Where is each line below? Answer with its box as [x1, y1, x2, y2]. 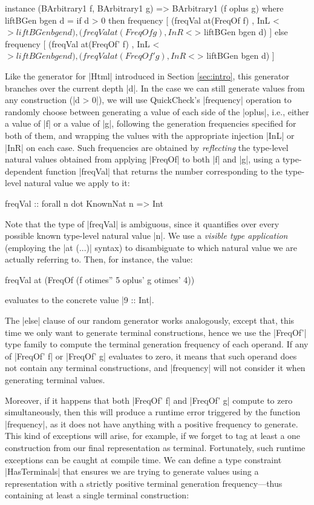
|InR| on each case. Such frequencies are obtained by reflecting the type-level [5, 141, 289, 153]
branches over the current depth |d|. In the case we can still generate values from [5, 81, 305, 94]
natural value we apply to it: [24, 176, 130, 189]
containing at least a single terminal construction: [5, 489, 189, 501]
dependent [5, 164, 44, 177]
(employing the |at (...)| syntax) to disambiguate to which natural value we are [5, 241, 297, 253]
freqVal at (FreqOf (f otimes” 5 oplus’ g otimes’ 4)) [5, 273, 195, 286]
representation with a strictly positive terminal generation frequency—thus [5, 477, 283, 489]
